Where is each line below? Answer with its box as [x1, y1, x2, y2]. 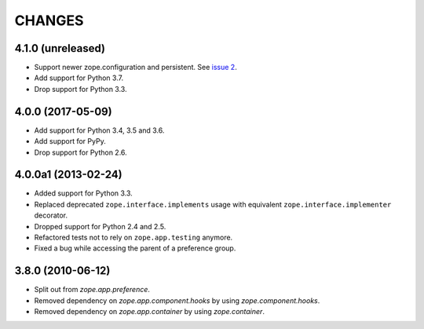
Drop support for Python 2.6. [34, 148, 127, 157]
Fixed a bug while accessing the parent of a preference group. [34, 243, 236, 253]
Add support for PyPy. [34, 137, 106, 146]
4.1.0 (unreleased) [14, 42, 106, 55]
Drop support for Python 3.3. [34, 84, 127, 93]
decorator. [34, 210, 68, 220]
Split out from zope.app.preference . [34, 285, 151, 294]
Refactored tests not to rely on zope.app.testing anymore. [34, 232, 233, 242]
